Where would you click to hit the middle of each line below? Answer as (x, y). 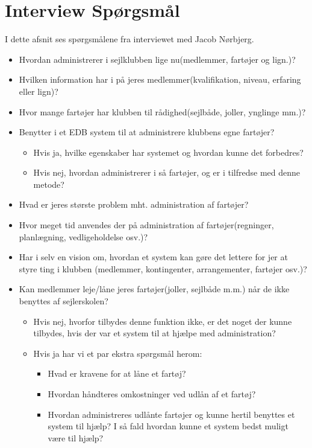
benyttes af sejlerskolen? (64, 301)
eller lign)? (39, 91)
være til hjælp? (76, 437)
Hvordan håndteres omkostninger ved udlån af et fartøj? (152, 394)
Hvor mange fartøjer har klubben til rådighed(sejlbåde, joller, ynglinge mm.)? (162, 111)
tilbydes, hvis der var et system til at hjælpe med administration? (154, 333)
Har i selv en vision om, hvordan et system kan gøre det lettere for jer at (153, 257)
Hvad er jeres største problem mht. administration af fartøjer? (134, 204)
